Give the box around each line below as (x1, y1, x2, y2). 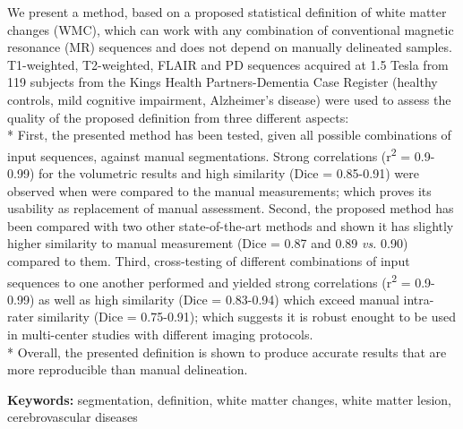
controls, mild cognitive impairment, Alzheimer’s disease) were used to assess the (7, 90, 451, 108)
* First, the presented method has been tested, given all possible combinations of (7, 125, 451, 144)
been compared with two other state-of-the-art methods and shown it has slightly (7, 216, 454, 235)
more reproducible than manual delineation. (7, 360, 248, 379)
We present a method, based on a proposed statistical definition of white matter (7, 3, 447, 21)
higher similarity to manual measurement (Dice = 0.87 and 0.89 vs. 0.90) (7, 234, 408, 253)
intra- (403, 289, 434, 308)
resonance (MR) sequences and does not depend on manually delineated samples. (7, 38, 452, 56)
